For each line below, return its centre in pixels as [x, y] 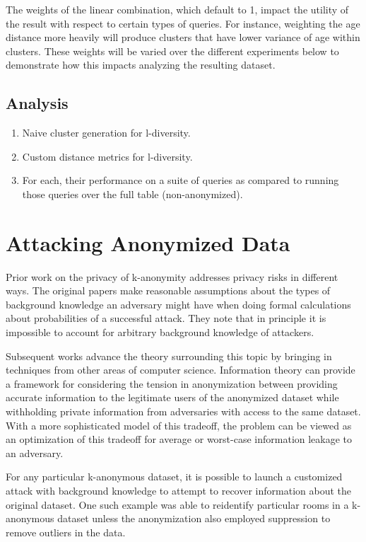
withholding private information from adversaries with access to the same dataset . [183, 411]
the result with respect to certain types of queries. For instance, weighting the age [183, 23]
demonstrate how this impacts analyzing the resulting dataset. [141, 65]
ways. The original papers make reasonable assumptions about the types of [168, 290]
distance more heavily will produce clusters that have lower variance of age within [183, 37]
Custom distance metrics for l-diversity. [107, 156]
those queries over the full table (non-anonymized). [132, 194]
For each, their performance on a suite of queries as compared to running [181, 180]
